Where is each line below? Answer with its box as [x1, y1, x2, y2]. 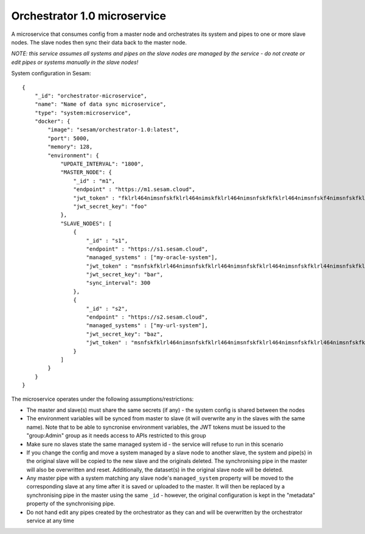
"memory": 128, [47, 144, 93, 150]
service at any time [26, 517, 74, 524]
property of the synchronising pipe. [26, 500, 116, 507]
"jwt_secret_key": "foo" [73, 203, 147, 210]
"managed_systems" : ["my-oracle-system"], [86, 254, 218, 261]
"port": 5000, [47, 134, 90, 142]
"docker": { [34, 118, 71, 125]
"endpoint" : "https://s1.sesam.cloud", [86, 245, 208, 252]
